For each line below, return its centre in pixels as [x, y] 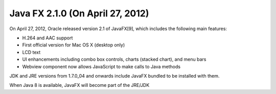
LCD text [31, 52]
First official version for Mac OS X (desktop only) [74, 45]
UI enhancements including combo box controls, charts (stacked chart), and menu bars [114, 59]
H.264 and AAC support [48, 38]
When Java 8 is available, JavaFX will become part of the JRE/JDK [79, 85]
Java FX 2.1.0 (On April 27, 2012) [79, 13]
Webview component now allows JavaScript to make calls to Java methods [101, 66]
